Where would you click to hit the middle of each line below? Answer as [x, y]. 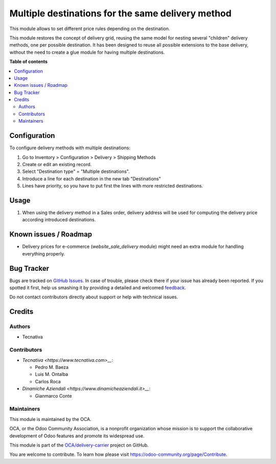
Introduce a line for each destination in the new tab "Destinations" [91, 178]
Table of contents [29, 62]
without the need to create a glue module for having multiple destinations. [87, 52]
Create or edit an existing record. [57, 164]
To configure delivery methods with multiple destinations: [70, 148]
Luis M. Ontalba [52, 374]
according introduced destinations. [59, 220]
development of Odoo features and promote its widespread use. [77, 436]
